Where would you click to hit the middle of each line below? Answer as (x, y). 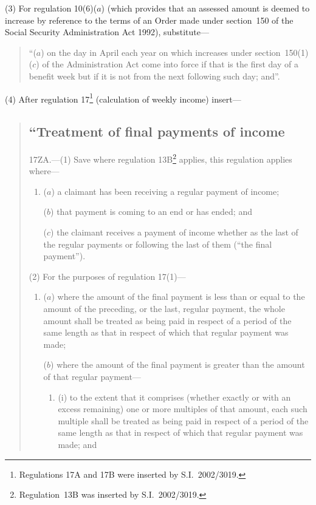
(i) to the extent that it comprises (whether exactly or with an (174, 397)
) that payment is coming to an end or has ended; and (151, 212)
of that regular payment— (92, 376)
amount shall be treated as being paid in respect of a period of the (167, 320)
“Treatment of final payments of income (157, 131)
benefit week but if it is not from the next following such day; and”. (154, 76)
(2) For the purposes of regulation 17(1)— (107, 276)
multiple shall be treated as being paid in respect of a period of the (183, 420)
